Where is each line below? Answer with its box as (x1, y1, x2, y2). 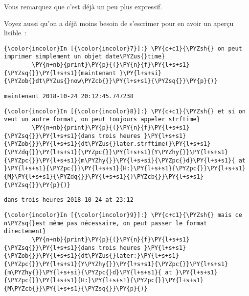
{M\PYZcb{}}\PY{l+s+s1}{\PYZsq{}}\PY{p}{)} (4, 285, 148, 292)
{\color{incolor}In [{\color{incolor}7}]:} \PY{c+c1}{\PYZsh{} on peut (4, 45, 242, 52)
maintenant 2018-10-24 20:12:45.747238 (4, 93, 134, 100)
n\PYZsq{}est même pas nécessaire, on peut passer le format (4, 219, 207, 227)
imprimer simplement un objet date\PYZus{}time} (4, 53, 165, 60)
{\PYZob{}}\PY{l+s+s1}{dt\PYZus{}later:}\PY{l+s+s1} (4, 252, 179, 260)
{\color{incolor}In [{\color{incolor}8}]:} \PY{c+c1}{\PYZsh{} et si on (4, 108, 246, 115)
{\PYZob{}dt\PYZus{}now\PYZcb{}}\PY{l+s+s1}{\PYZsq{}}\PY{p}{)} (4, 78, 218, 85)
